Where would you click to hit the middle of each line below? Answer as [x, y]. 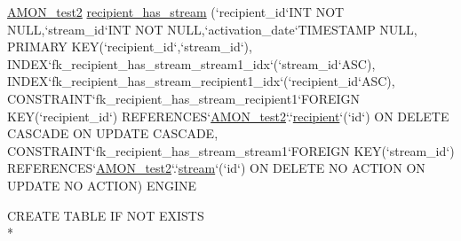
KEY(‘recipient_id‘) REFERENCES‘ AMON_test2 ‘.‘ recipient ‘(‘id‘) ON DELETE [228, 116]
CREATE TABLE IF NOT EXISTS [106, 215]
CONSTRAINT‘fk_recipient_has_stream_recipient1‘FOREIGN [184, 98]
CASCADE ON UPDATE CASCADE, [113, 133]
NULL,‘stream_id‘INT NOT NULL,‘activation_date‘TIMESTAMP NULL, [212, 29]
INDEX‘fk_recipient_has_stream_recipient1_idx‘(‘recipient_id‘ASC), [201, 81]
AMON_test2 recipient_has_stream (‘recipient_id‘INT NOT [176, 12]
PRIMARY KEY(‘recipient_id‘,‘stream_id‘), [130, 47]
